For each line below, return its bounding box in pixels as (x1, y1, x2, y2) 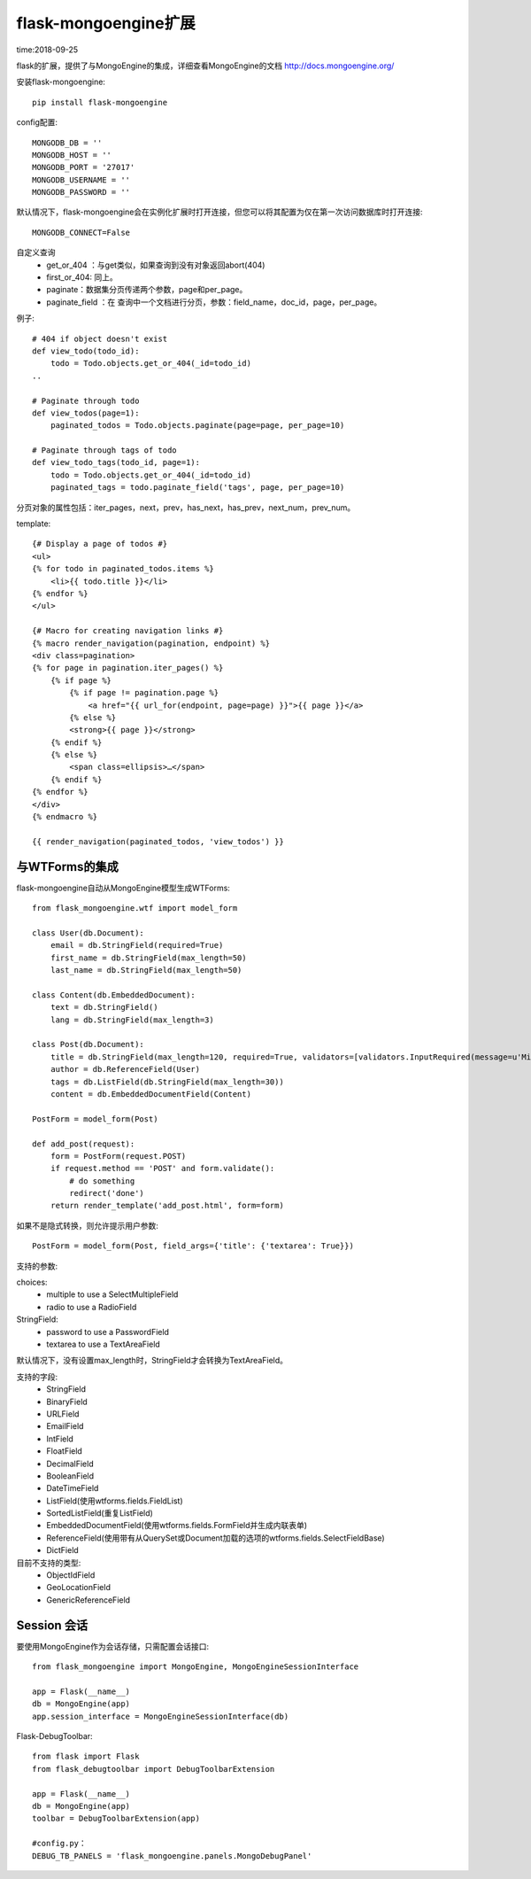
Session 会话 (16, 1618, 88, 1633)
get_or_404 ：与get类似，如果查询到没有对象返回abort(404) (46, 260, 265, 270)
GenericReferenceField (46, 1595, 131, 1605)
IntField (46, 1433, 74, 1444)
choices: (16, 1277, 48, 1288)
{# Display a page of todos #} (32, 539, 168, 549)
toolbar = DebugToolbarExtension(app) (32, 1813, 201, 1824)
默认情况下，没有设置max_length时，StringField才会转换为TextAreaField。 (16, 1355, 288, 1366)
